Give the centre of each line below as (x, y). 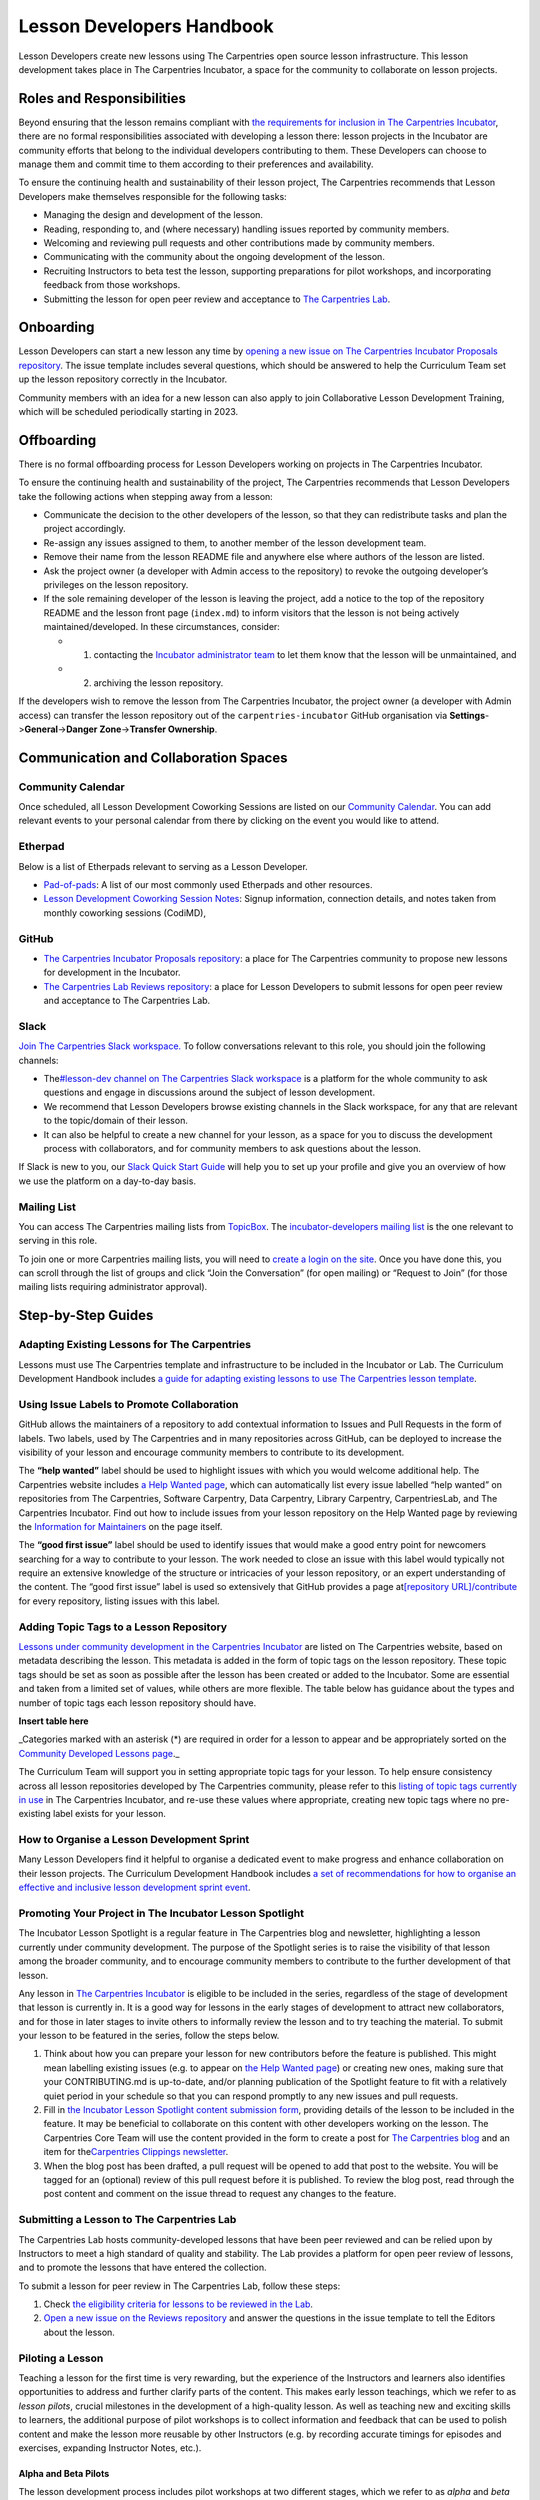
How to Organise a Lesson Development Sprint (134, 1840)
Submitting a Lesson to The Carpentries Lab (127, 2220)
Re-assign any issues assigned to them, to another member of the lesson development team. (235, 542)
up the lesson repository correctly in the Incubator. (123, 379)
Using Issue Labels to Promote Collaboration (128, 1404)
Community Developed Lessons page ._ (99, 1753)
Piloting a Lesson (61, 2358)
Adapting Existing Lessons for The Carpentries (135, 1345)
